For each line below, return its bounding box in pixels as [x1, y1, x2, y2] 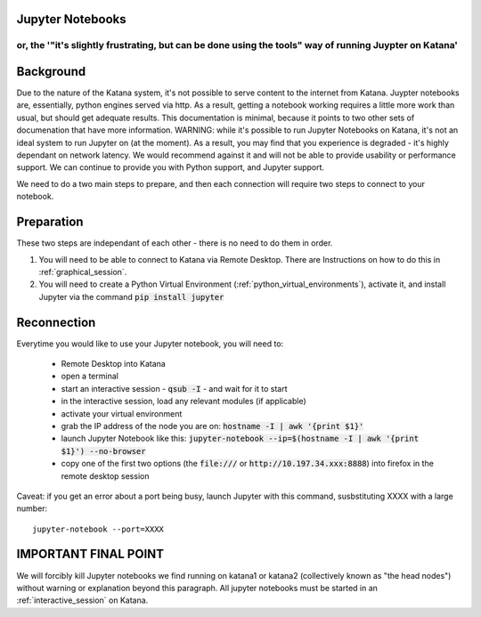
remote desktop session [61, 470, 150, 481]
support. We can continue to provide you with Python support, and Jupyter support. [16, 162, 325, 173]
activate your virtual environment [61, 408, 183, 418]
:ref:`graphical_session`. [38, 266, 127, 277]
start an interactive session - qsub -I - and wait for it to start [61, 383, 288, 394]
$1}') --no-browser [61, 446, 146, 456]
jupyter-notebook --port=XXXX [32, 524, 165, 534]
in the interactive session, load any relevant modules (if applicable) [61, 396, 306, 407]
